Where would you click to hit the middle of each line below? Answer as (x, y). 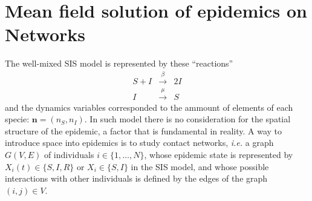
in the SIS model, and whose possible (200, 166)
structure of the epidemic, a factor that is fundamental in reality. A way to (144, 130)
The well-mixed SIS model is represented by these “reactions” (119, 63)
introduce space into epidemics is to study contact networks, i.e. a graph (139, 143)
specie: (17, 119)
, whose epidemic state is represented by (219, 154)
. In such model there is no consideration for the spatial (187, 119)
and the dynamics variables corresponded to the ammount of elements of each (149, 107)
